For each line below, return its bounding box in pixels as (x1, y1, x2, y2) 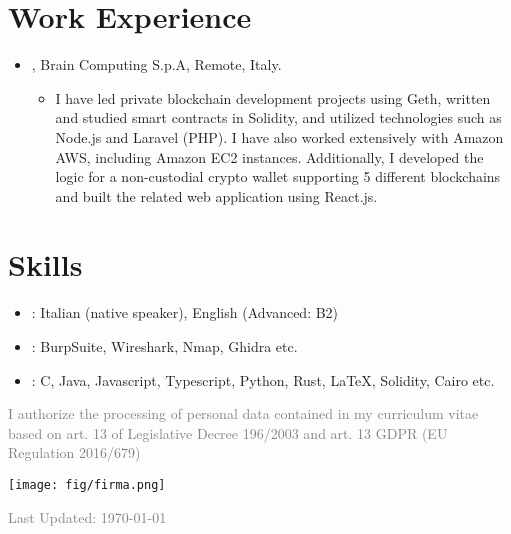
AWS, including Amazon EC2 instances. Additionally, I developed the (55, 146, 484, 167)
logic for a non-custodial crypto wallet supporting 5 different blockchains (55, 166, 501, 187)
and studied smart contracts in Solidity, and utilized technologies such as (55, 107, 502, 128)
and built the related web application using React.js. (55, 185, 378, 206)
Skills (8, 244, 83, 285)
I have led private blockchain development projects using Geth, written (55, 87, 491, 108)
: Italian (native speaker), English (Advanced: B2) (31, 302, 339, 323)
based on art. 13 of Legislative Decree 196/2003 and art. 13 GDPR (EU (8, 422, 448, 443)
